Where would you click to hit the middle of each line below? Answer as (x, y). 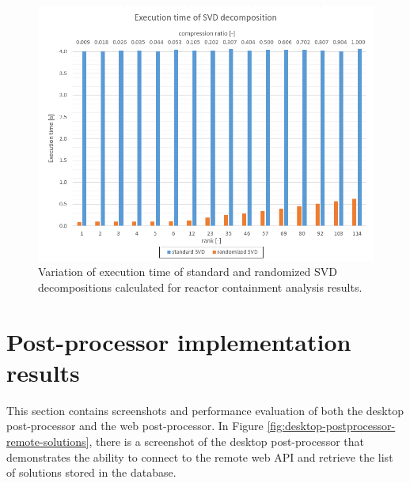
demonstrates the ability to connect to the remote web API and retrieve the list (200, 457)
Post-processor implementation (179, 341)
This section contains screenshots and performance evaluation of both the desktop (205, 410)
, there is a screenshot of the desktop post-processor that (226, 441)
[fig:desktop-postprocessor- (331, 426)
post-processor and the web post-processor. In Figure (135, 426)
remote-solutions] (48, 441)
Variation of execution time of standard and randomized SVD (188, 272)
